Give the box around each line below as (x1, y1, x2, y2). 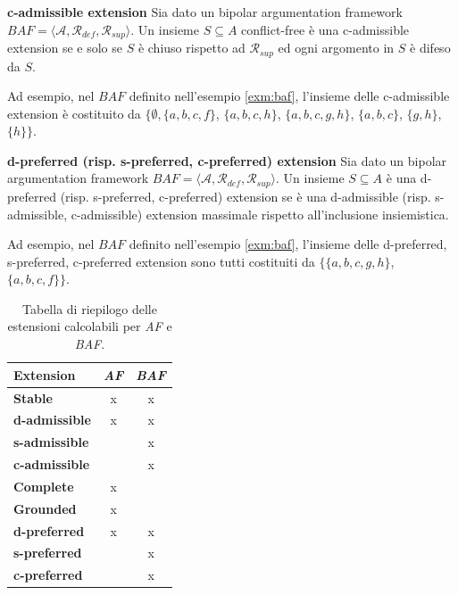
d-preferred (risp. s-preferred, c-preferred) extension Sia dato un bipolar (7, 151, 447, 169)
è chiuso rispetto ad (137, 38, 246, 57)
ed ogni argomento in (278, 38, 395, 57)
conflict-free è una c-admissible (241, 20, 410, 38)
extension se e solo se (7, 38, 122, 57)
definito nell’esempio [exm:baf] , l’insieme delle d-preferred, (129, 235, 447, 253)
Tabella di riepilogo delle (22, 299, 157, 318)
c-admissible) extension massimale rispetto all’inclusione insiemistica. (71, 204, 449, 223)
